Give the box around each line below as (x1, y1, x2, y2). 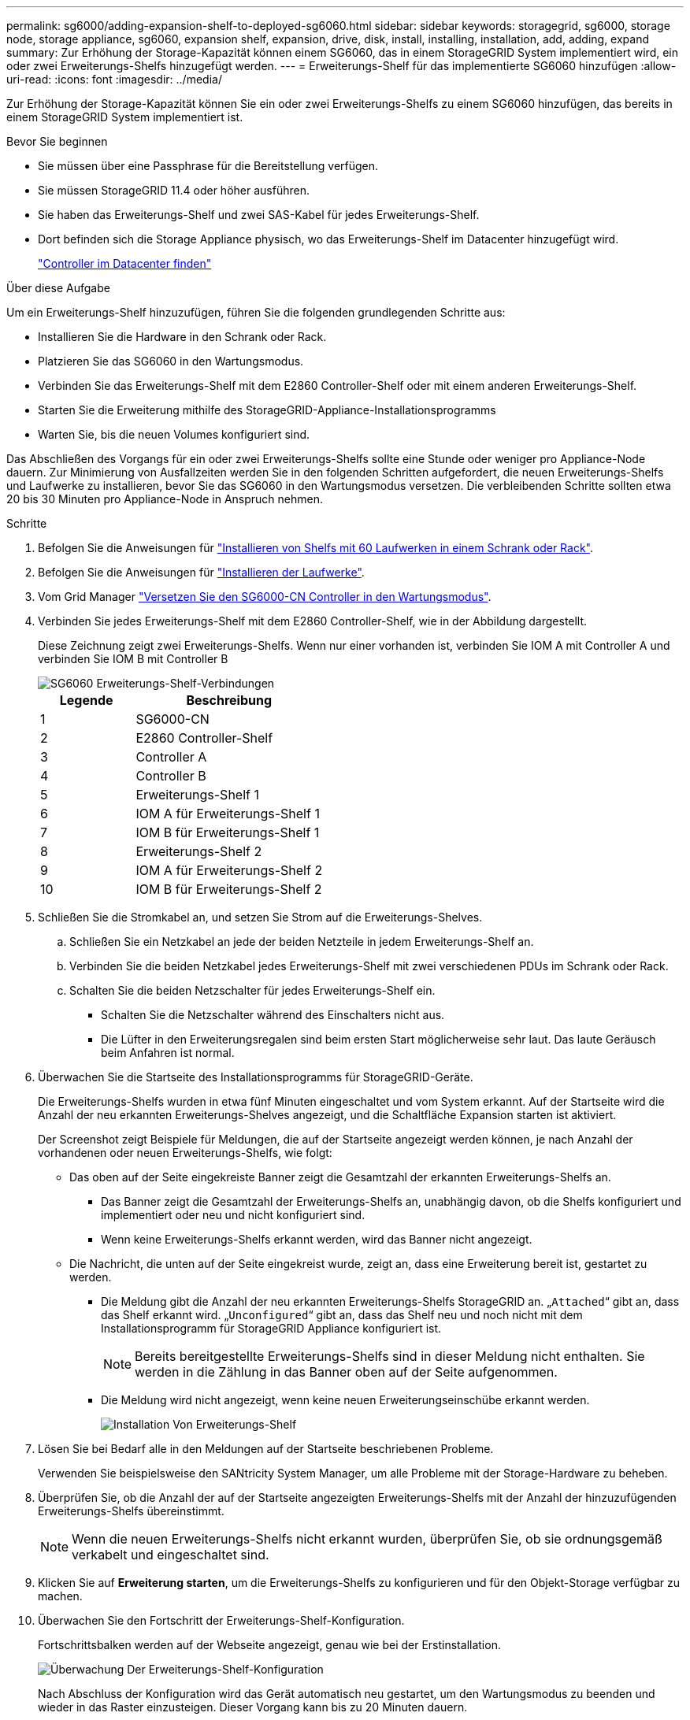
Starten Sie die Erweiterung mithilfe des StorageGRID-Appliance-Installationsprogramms (38, 403, 496, 417)
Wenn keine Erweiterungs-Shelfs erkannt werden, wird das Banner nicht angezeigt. (101, 1233, 532, 1246)
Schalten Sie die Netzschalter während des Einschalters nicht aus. (101, 1008, 445, 1021)
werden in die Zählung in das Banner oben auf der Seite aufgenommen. (135, 1364, 558, 1380)
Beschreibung (186, 692, 273, 708)
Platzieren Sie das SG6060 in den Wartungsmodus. (38, 354, 304, 368)
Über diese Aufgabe (6, 281, 110, 295)
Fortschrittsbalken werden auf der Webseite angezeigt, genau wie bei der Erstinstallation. (38, 1638, 501, 1651)
